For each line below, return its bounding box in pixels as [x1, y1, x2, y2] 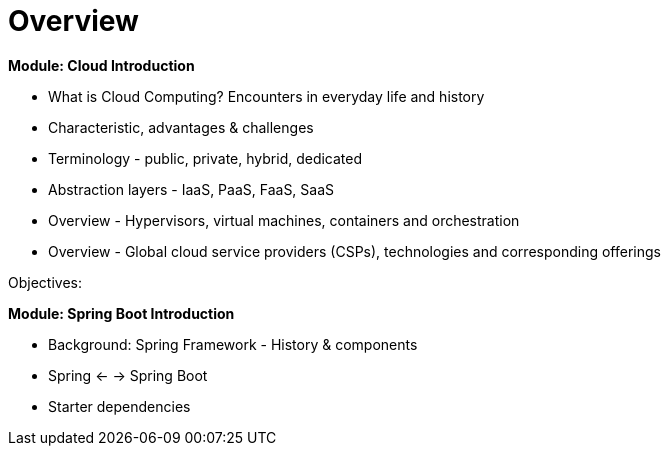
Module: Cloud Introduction [8, 56, 195, 74]
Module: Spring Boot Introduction [8, 304, 235, 322]
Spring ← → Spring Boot [48, 366, 208, 384]
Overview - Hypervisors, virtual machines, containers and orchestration [48, 211, 520, 229]
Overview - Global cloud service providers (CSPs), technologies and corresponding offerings [48, 242, 661, 260]
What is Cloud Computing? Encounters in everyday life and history [48, 87, 485, 105]
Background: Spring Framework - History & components [48, 335, 418, 353]
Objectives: [8, 273, 82, 291]
